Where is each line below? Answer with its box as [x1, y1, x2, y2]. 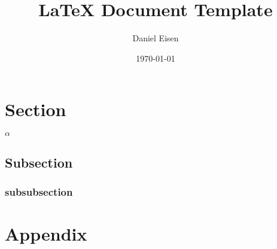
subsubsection [5, 184, 73, 199]
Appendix [5, 221, 87, 246]
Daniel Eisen [132, 32, 179, 44]
